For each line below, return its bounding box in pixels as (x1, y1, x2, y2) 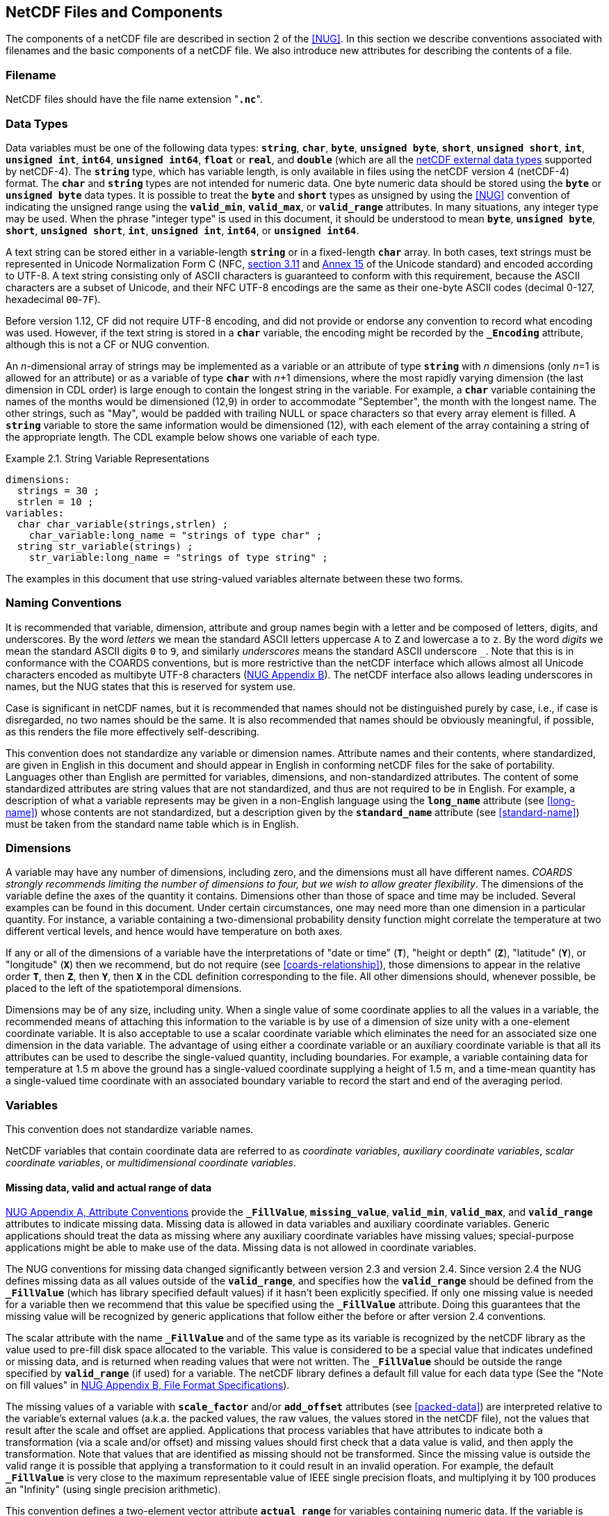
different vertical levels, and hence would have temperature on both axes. (6, 925, 343, 938)
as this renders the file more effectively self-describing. (6, 725, 260, 737)
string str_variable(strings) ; (17, 540, 193, 552)
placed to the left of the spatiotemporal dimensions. (6, 982, 242, 995)
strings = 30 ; (17, 484, 99, 496)
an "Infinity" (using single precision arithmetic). (6, 1483, 221, 1496)
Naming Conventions (6, 596, 122, 610)
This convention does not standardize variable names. (6, 1123, 254, 1136)
